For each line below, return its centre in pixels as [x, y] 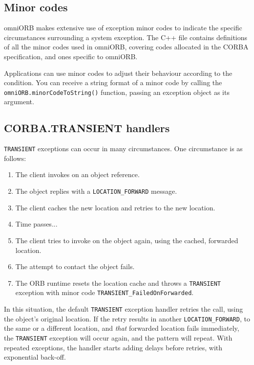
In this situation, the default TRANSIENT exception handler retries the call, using [124, 309]
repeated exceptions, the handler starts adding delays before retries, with [113, 347]
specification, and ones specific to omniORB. [71, 56]
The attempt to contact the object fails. [75, 266]
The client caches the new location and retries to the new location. [115, 207]
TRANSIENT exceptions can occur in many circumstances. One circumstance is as [123, 148]
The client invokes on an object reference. [77, 174]
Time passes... [36, 224]
